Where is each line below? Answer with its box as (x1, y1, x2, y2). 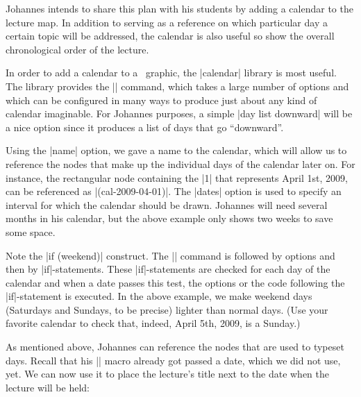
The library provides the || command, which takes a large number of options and (6, 78, 349, 93)
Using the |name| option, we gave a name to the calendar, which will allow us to (6, 143, 347, 158)
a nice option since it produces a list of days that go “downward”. (6, 119, 284, 134)
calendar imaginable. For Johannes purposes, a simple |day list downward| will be (6, 106, 353, 121)
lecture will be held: (6, 380, 90, 394)
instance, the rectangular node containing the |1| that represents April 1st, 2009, (6, 170, 348, 185)
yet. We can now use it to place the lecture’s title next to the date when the (6, 366, 330, 381)
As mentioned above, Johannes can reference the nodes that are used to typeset (6, 339, 344, 354)
